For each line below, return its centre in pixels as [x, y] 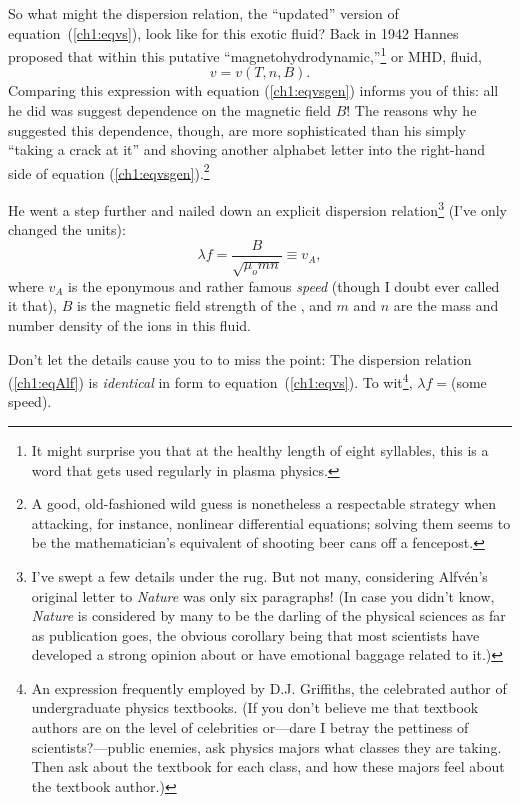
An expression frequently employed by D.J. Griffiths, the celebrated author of [269, 687]
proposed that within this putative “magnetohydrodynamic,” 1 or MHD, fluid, [245, 54]
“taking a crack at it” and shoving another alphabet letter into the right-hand [247, 149]
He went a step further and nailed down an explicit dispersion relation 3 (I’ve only [257, 208]
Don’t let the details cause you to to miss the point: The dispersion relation [240, 358]
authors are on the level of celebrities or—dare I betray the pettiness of [250, 727]
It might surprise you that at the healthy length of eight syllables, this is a [260, 449]
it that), [33, 305]
